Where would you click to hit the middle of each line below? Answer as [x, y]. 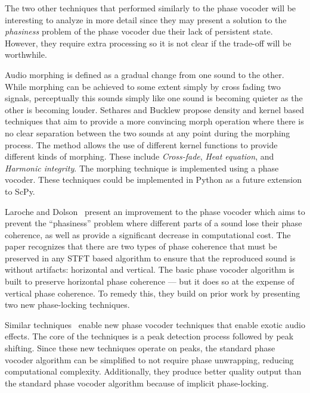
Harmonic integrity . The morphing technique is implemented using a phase [142, 168]
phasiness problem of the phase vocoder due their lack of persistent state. [139, 31]
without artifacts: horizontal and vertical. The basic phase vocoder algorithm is [150, 269]
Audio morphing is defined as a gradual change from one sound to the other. [145, 74]
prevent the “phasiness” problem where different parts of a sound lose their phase [154, 223]
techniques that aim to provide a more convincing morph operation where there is [154, 121]
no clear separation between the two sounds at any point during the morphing [148, 132]
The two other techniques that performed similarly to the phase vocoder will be [151, 8]
